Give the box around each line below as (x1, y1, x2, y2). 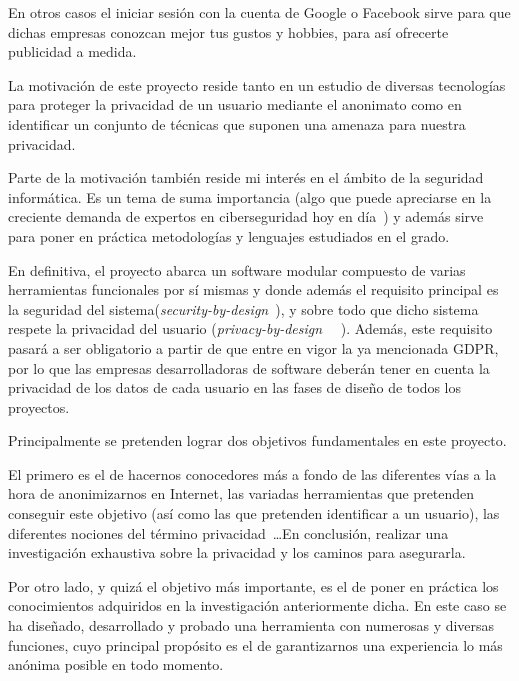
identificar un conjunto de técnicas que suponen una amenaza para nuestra (8, 113, 466, 134)
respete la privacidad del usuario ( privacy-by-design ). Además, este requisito (8, 318, 493, 339)
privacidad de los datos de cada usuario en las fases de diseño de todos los (8, 377, 462, 398)
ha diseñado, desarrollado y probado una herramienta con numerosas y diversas (8, 615, 495, 636)
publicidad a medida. (8, 41, 137, 62)
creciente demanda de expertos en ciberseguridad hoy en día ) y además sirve (8, 206, 484, 227)
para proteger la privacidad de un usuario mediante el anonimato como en (8, 94, 462, 115)
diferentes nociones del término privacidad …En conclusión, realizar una (8, 522, 449, 543)
